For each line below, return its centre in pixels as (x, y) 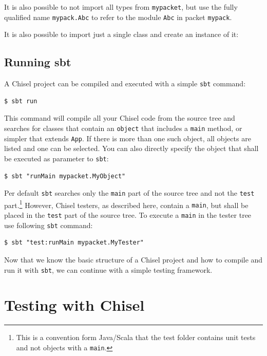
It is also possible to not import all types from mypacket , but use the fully (121, 7)
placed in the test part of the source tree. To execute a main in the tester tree (128, 215)
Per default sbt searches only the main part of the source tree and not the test (129, 193)
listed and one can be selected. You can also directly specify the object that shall (131, 148)
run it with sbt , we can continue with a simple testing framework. (108, 269)
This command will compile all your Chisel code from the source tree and (120, 118)
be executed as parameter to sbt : (56, 158)
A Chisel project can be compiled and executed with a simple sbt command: (125, 83)
